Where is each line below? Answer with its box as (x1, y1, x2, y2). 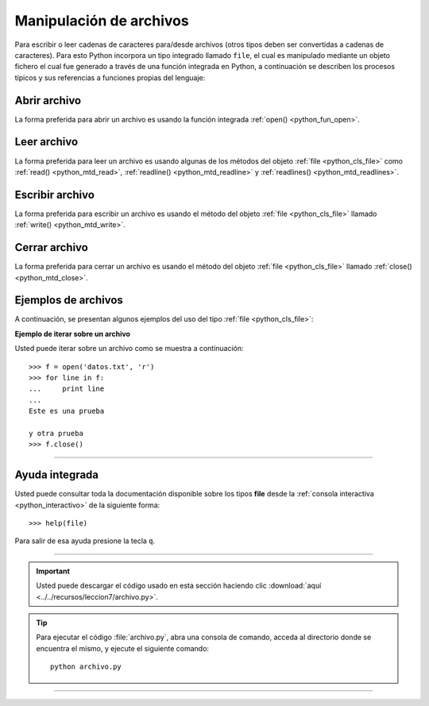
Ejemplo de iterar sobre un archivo (14, 329, 131, 338)
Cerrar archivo (14, 241, 89, 254)
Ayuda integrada (14, 469, 99, 482)
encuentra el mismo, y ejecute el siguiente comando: (36, 643, 210, 653)
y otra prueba (29, 429, 83, 438)
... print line (29, 384, 105, 393)
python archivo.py (50, 662, 122, 671)
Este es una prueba (29, 407, 105, 416)
